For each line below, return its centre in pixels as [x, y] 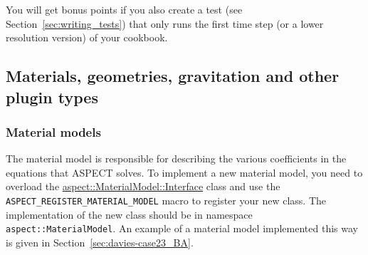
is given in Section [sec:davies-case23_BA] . [100, 242]
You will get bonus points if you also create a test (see [124, 9]
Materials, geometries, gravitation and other [173, 76]
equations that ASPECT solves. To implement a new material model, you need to [184, 172]
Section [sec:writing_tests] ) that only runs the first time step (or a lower [165, 23]
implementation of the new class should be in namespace [129, 214]
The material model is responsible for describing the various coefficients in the [176, 158]
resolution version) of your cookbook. [87, 37]
